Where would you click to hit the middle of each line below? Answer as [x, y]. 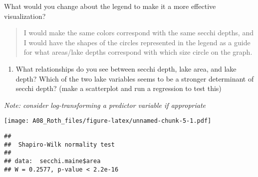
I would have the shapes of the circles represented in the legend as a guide [137, 42]
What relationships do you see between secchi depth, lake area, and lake [126, 68]
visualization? [25, 16]
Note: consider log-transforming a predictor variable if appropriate [105, 105]
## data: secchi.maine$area [52, 161]
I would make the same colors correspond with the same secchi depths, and [138, 33]
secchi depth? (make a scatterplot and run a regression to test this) [119, 88]
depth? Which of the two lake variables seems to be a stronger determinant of [135, 78]
